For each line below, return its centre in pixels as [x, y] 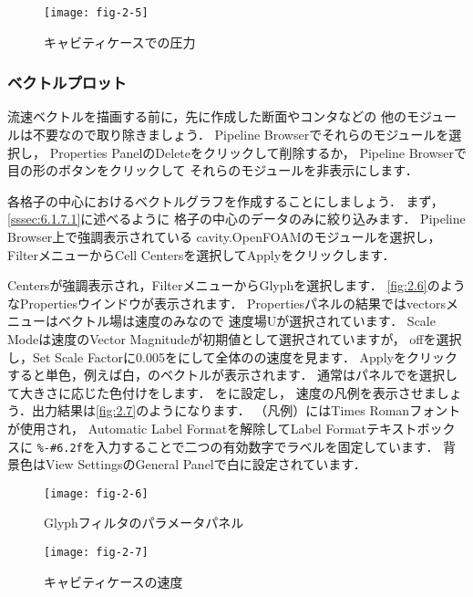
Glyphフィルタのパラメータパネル [144, 523]
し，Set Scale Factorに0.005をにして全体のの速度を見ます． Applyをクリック [232, 356]
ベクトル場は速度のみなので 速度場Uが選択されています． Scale [247, 321]
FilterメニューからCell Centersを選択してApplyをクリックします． [201, 254]
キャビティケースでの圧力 [120, 42]
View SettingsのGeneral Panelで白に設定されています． [206, 464]
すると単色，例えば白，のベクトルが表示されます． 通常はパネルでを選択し [233, 375]
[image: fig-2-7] [96, 553]
